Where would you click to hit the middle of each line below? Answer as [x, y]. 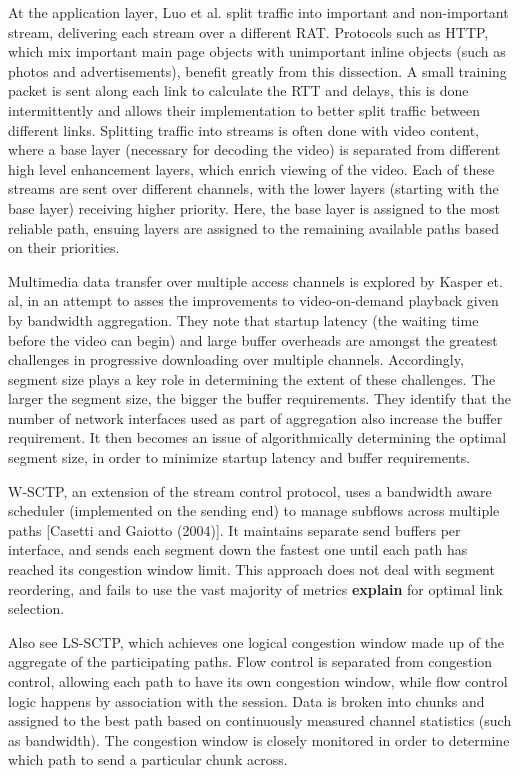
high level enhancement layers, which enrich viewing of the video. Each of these [251, 168]
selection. [36, 608]
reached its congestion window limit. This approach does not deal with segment [251, 569]
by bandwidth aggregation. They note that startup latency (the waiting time [243, 319]
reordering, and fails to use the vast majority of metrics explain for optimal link [255, 588]
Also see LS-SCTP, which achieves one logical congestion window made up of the [256, 641]
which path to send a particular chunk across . [148, 759]
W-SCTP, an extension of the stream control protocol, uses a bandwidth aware [250, 490]
